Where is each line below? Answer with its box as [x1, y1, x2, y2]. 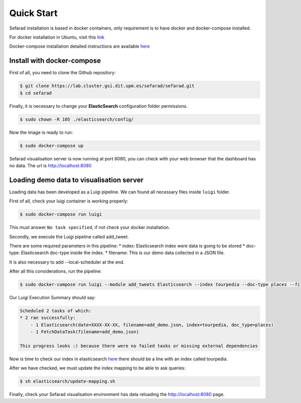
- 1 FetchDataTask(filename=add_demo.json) [30, 329, 139, 335]
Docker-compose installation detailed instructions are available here [9, 43, 150, 50]
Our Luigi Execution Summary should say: [9, 295, 96, 301]
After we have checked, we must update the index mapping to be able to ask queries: [9, 365, 186, 371]
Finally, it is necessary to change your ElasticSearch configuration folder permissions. [9, 103, 188, 109]
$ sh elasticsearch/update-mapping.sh [20, 378, 115, 384]
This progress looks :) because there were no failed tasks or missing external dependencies [20, 343, 258, 349]
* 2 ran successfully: [20, 315, 76, 321]
